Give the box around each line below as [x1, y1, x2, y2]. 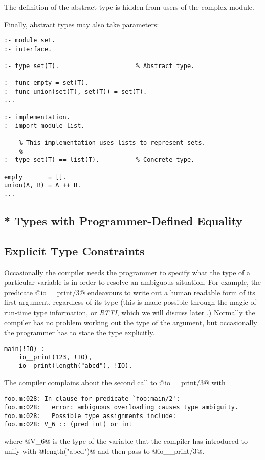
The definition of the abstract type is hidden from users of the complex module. [4, 2, 254, 12]
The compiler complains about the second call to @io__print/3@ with [4, 377, 226, 387]
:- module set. [4, 37, 56, 45]
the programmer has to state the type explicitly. [4, 327, 155, 338]
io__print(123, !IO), [18, 354, 92, 361]
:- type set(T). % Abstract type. [4, 62, 195, 70]
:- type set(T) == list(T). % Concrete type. [4, 156, 195, 164]
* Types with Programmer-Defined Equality [4, 213, 242, 229]
